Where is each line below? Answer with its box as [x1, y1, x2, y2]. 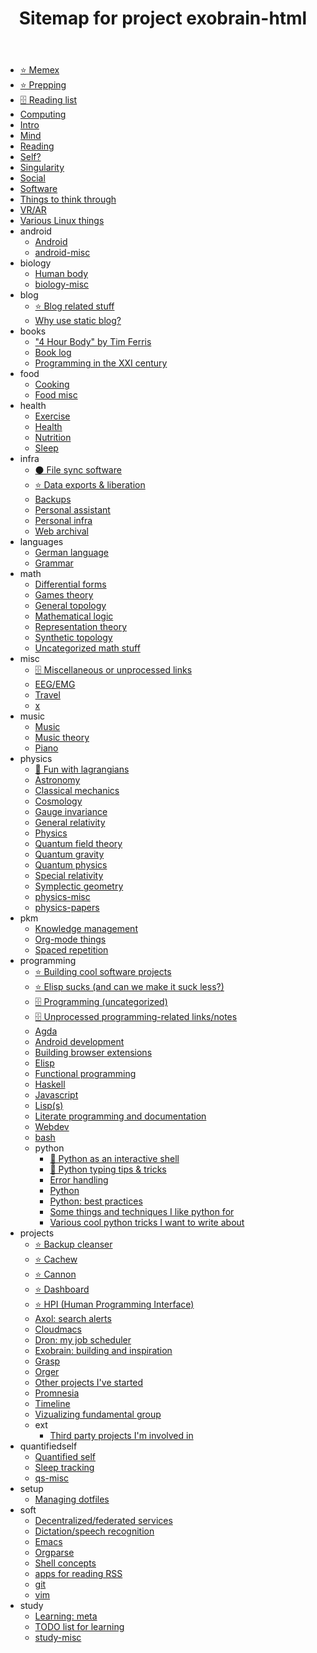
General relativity [34, 817, 106, 829]
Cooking [34, 378, 70, 391]
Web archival [34, 525, 89, 537]
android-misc [34, 247, 91, 259]
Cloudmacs [34, 1323, 82, 1336]
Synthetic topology [34, 632, 113, 644]
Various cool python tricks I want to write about [49, 1217, 245, 1229]
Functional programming [34, 1068, 137, 1080]
